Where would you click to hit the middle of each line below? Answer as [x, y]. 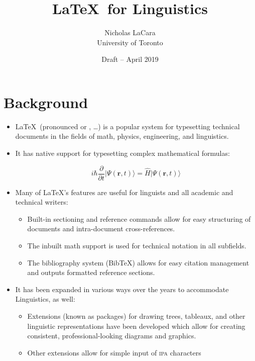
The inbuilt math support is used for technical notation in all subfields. [137, 246]
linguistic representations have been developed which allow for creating [136, 326]
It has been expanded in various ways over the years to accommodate [122, 289]
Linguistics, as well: [45, 299]
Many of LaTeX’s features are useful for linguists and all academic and [124, 192]
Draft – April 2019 [130, 59]
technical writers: [42, 202]
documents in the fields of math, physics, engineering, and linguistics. [122, 136]
